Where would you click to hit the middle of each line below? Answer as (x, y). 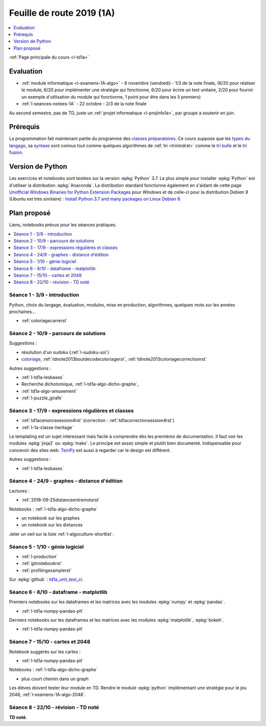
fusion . (16, 152)
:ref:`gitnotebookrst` (42, 563)
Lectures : (19, 491)
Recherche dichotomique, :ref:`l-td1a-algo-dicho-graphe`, (80, 384)
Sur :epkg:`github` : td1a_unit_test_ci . (46, 580)
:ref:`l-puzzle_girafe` (42, 398)
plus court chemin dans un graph (55, 679)
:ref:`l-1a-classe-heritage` (48, 427)
